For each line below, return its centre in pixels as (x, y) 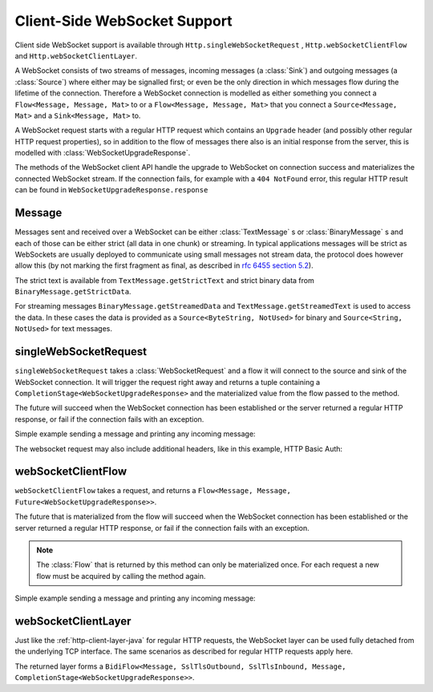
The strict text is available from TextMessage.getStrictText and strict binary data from (164, 280)
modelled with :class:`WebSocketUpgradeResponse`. (103, 153)
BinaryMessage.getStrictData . (73, 292)
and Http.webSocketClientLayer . (76, 55)
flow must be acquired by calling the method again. (121, 576)
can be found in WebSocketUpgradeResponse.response (111, 190)
